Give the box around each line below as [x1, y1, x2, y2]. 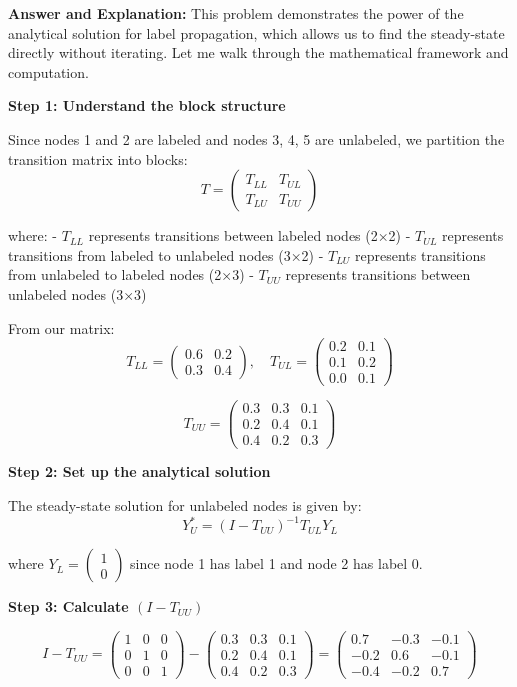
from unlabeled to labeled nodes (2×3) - [8, 264, 254, 285]
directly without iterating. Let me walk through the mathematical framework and [8, 42, 509, 63]
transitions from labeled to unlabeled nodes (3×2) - [8, 244, 324, 265]
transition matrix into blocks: [8, 148, 188, 169]
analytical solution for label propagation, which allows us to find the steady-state [8, 22, 505, 43]
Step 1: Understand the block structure [8, 95, 286, 116]
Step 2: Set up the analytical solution [8, 461, 271, 482]
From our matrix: [8, 317, 115, 338]
